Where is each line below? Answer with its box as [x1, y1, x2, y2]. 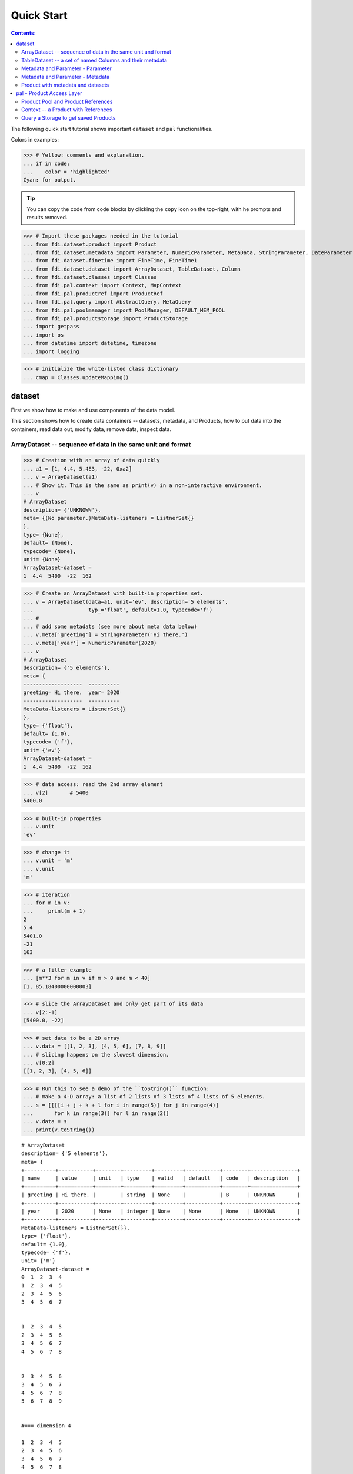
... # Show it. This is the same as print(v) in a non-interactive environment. [23, 482, 262, 489]
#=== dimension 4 [21, 1423, 71, 1429]
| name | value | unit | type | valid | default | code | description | [21, 1175, 301, 1182]
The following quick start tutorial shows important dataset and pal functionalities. [11, 125, 213, 132]
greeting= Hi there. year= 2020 [23, 689, 120, 696]
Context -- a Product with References [21, 106, 112, 113]
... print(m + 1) [23, 908, 86, 914]
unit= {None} [23, 556, 61, 563]
